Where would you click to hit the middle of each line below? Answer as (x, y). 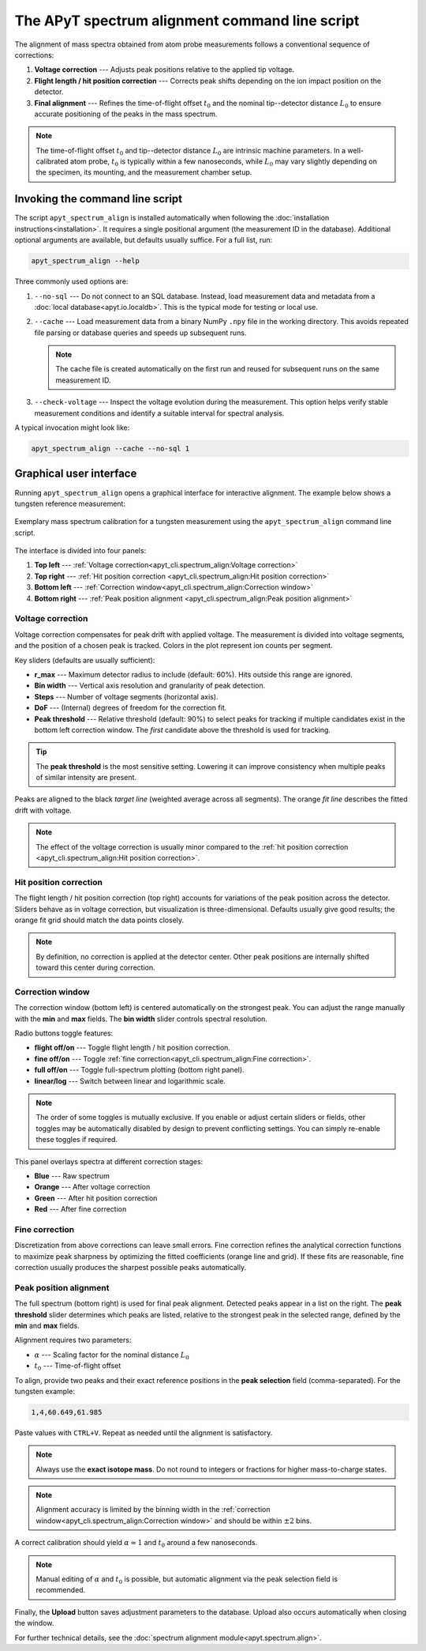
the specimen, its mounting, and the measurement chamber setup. (144, 172)
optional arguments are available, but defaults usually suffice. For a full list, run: (143, 240)
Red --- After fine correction (80, 1209)
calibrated (52, 161)
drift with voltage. (43, 810)
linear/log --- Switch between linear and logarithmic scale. (130, 1081)
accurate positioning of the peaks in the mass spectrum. (126, 114)
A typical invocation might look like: (72, 428)
